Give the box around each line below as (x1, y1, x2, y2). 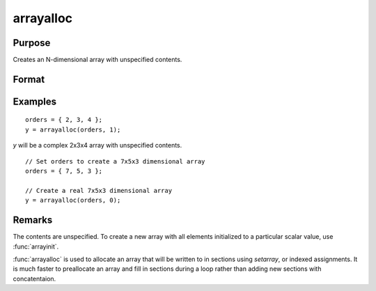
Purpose (13, 37, 51, 49)
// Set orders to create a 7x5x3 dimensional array (25, 157, 205, 165)
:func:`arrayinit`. (13, 242, 59, 251)
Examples (13, 95, 57, 107)
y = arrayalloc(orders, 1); (25, 125, 121, 134)
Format (13, 73, 45, 85)
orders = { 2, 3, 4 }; (25, 116, 103, 124)
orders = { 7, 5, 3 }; (25, 167, 103, 175)
